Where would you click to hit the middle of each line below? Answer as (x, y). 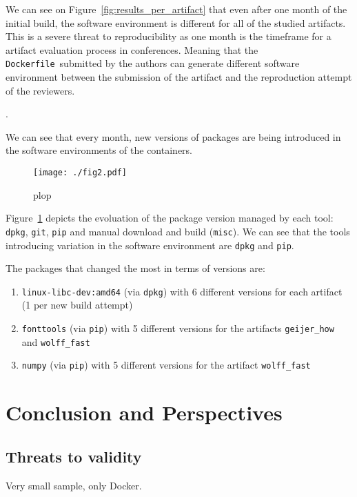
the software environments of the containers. (99, 150)
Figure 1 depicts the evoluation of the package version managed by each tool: (170, 218)
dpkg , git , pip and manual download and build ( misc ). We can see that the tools (178, 231)
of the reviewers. (40, 90)
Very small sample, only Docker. (74, 485)
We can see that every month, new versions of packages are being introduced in (173, 136)
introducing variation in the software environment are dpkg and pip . (150, 245)
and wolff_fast (56, 341)
